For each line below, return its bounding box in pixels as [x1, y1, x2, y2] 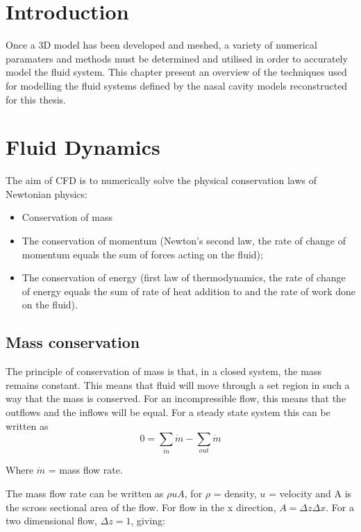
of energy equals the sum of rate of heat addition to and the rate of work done [22, 283, 355, 298]
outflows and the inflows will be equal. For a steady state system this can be [6, 404, 330, 419]
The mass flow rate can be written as [6, 486, 164, 501]
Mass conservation [6, 331, 140, 353]
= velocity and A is [268, 486, 352, 501]
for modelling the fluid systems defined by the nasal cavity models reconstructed [6, 78, 348, 92]
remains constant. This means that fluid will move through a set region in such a [6, 377, 350, 392]
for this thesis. [6, 92, 66, 106]
